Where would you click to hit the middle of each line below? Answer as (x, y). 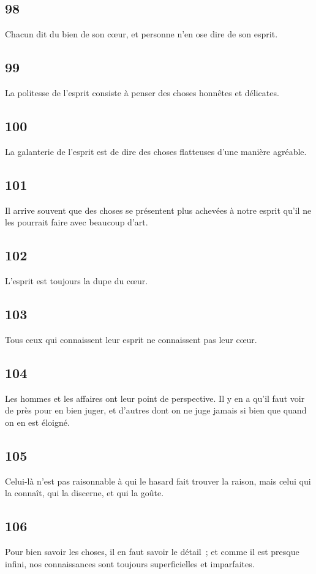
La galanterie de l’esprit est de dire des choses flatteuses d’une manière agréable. (156, 151)
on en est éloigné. (37, 422)
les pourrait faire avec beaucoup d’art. (77, 222)
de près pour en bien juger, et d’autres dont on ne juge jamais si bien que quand (156, 410)
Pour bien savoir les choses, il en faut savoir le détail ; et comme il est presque (152, 551)
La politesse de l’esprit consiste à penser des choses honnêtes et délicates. (142, 93)
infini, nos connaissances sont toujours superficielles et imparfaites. (130, 563)
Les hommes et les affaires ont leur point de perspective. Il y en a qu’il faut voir (155, 398)
